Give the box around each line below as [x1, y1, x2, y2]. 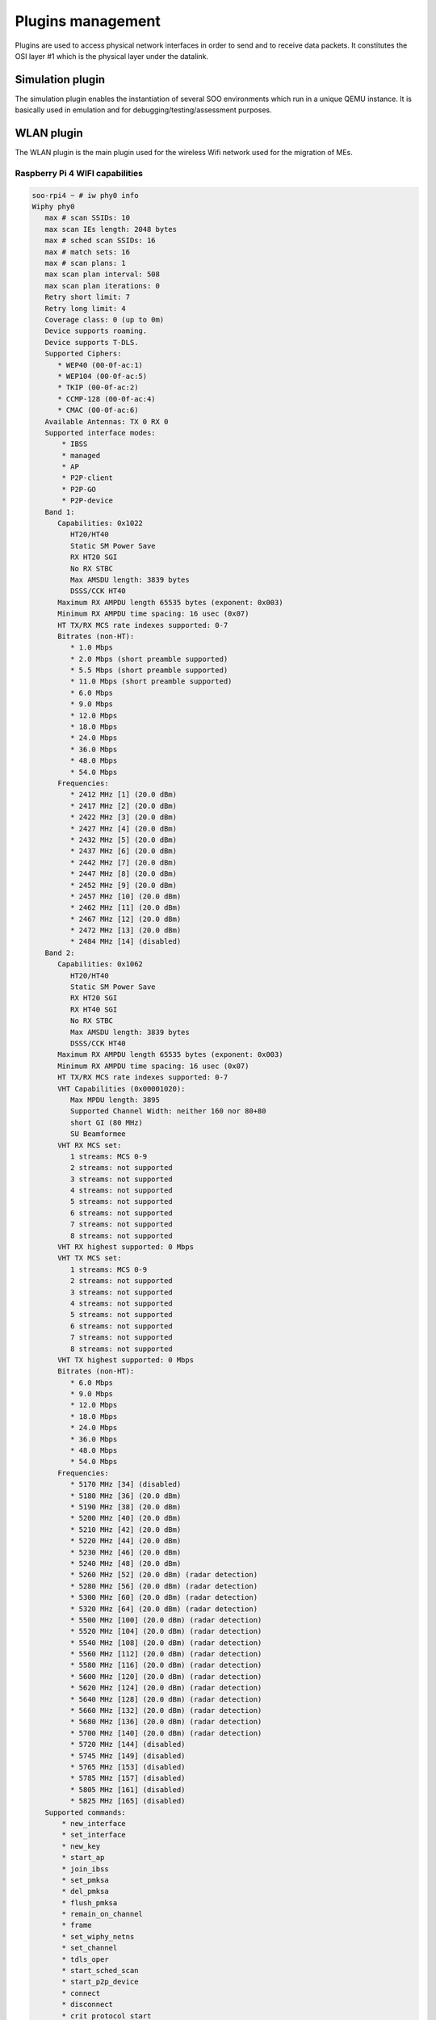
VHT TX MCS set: [57, 1253, 122, 1263]
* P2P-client [61, 473, 113, 482]
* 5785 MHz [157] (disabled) [69, 1774, 186, 1783]
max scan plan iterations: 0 [44, 281, 161, 290]
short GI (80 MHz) [69, 1117, 143, 1127]
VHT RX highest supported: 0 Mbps [57, 1243, 194, 1252]
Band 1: [44, 507, 75, 516]
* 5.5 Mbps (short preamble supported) [69, 666, 228, 675]
